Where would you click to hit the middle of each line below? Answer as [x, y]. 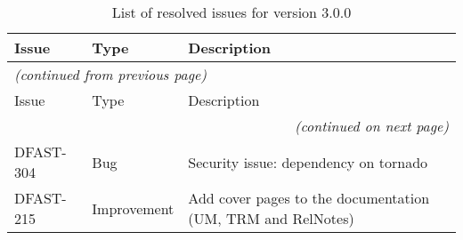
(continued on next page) [371, 126]
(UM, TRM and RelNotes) [271, 218]
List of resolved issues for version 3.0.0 [231, 12]
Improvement [133, 208]
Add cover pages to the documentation [309, 198]
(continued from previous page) [110, 74]
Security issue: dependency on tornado [308, 162]
